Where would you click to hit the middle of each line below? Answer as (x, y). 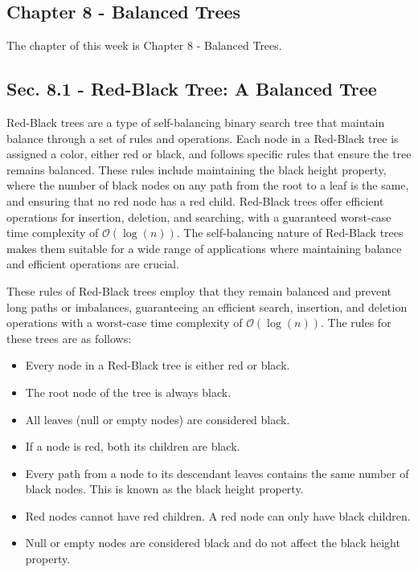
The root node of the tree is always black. (128, 392)
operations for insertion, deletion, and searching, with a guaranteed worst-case (199, 217)
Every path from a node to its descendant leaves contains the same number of (217, 473)
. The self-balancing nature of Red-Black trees (290, 233)
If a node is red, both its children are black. (133, 446)
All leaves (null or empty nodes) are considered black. (158, 419)
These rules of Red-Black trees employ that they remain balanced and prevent (199, 290)
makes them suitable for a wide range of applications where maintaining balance (204, 248)
